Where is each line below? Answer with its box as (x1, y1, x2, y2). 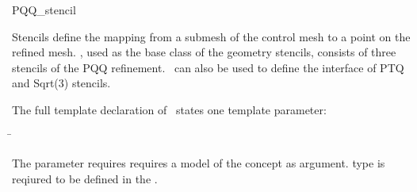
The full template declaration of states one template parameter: (12, 101, 327, 117)
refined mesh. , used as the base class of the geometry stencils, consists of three (12, 44, 396, 60)
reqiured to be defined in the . (12, 170, 158, 186)
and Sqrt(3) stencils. (12, 75, 111, 91)
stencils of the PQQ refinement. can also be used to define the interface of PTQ (12, 59, 404, 75)
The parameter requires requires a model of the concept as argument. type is (12, 155, 385, 171)
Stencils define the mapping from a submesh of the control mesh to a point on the (12, 28, 411, 44)
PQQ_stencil (12, 2, 76, 17)
